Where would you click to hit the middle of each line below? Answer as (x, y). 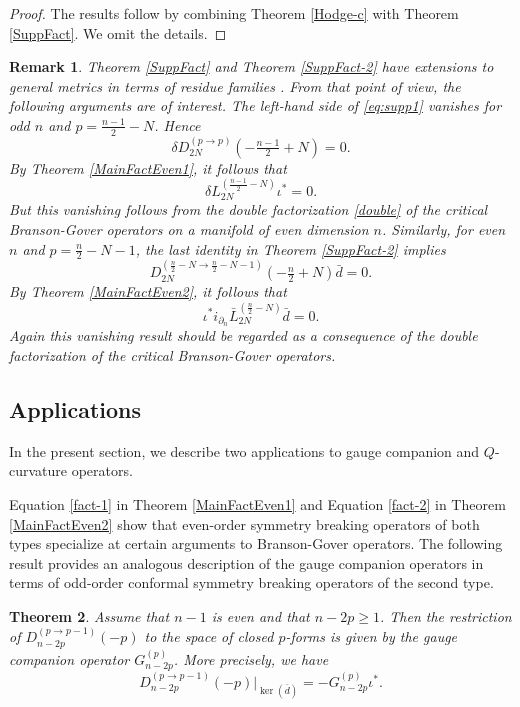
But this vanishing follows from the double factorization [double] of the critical (248, 209)
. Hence (177, 124)
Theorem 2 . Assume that (89, 615)
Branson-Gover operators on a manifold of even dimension (189, 229)
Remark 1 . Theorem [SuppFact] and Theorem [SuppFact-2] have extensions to (251, 66)
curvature (38, 470)
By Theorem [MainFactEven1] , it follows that (148, 167)
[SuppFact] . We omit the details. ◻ (118, 32)
